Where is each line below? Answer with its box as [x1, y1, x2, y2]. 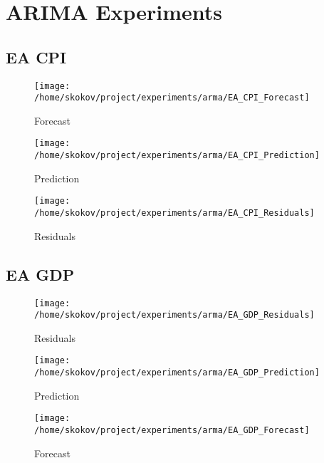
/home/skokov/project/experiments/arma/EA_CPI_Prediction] [34, 150, 320, 161]
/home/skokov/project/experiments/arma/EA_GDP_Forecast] [34, 425, 310, 435]
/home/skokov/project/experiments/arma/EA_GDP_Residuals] [34, 310, 315, 321]
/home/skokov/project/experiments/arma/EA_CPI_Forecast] [34, 93, 310, 103]
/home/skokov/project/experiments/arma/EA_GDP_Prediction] [34, 368, 320, 378]
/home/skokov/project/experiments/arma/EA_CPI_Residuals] [34, 208, 315, 219]
